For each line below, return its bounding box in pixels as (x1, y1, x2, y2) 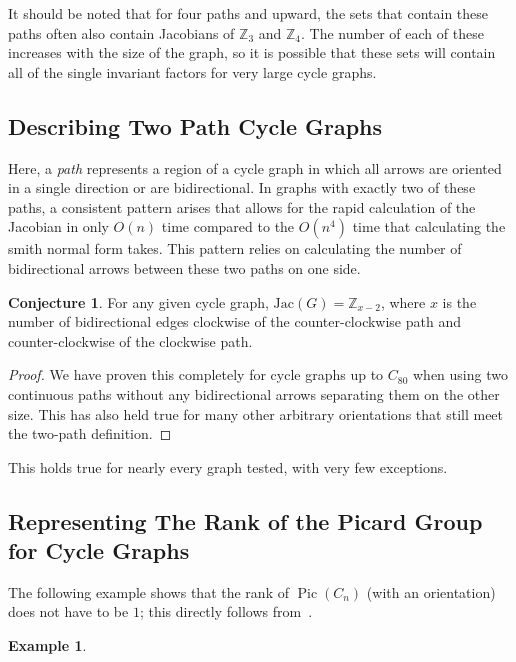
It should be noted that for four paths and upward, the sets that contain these (8, 3, 489, 23)
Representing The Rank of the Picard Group (8, 505, 483, 536)
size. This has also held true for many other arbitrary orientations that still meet (8, 403, 504, 424)
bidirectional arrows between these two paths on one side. (8, 257, 361, 278)
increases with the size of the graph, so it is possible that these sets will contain (8, 42, 496, 63)
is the (442, 291, 477, 312)
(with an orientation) (366, 581, 496, 602)
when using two (413, 364, 508, 385)
